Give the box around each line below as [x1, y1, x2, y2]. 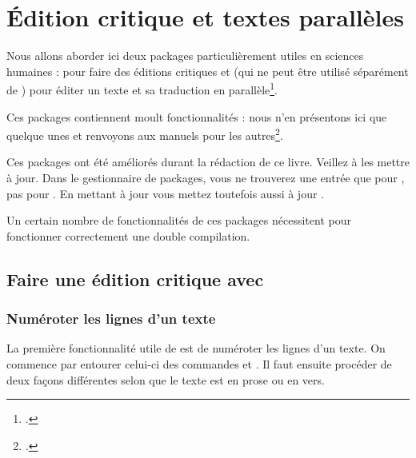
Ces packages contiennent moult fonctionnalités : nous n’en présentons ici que [6, 108, 387, 125]
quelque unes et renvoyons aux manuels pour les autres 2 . [6, 125, 283, 143]
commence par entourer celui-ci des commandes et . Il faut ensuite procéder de [6, 355, 392, 372]
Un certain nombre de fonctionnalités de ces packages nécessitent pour [6, 212, 351, 229]
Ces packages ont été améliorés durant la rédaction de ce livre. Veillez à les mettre [6, 153, 410, 170]
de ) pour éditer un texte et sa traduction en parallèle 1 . [6, 79, 278, 98]
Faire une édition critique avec [6, 266, 264, 291]
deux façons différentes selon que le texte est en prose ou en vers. [6, 371, 325, 388]
